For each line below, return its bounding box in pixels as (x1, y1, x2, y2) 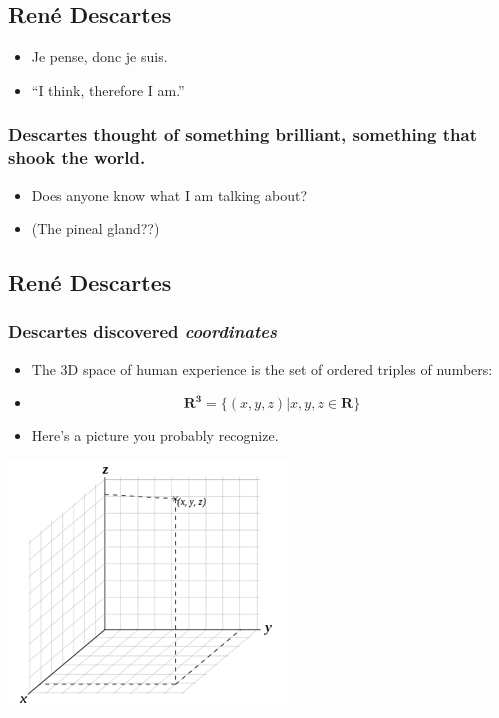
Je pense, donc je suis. (31, 46, 168, 67)
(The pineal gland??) (31, 218, 160, 239)
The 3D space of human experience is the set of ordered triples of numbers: (31, 358, 493, 379)
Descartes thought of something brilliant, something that (8, 122, 477, 147)
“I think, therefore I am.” (31, 79, 185, 100)
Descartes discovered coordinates (8, 319, 277, 344)
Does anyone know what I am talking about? (31, 184, 308, 205)
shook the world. (8, 145, 146, 170)
